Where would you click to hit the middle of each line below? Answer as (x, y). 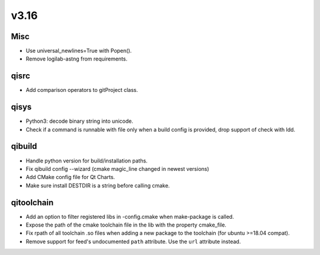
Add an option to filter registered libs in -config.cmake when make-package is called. (130, 216)
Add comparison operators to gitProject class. (82, 90)
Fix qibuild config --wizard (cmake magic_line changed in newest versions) (118, 168)
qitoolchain (32, 203)
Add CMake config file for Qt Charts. (71, 177)
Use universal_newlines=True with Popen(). (79, 51)
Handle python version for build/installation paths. (87, 161)
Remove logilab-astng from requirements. (76, 59)
